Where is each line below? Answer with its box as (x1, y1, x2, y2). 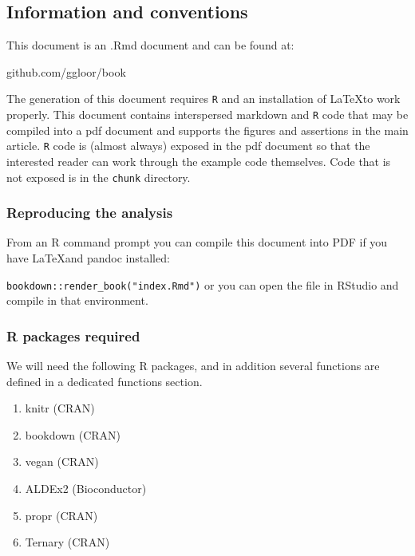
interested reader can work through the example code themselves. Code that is (6, 152, 391, 169)
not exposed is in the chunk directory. (6, 168, 191, 185)
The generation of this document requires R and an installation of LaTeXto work (6, 90, 401, 107)
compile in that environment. (6, 292, 148, 309)
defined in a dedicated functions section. (6, 373, 203, 389)
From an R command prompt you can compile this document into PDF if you (6, 234, 388, 250)
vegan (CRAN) (25, 453, 99, 470)
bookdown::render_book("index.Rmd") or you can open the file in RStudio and (6, 276, 399, 293)
